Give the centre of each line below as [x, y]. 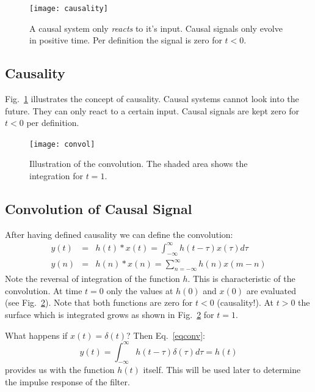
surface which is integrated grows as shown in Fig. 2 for [110, 314]
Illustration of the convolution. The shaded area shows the [139, 164]
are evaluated [271, 290]
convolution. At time [44, 290]
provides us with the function [60, 370]
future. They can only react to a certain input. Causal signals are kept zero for [152, 110]
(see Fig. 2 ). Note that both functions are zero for [99, 302]
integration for [56, 176]
